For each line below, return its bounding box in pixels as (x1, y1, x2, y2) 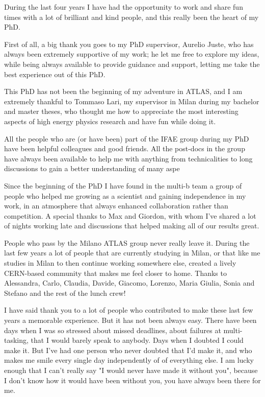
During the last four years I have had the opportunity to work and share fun (4, 2, 243, 12)
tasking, (4, 335, 29, 345)
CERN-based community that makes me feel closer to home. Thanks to (4, 267, 227, 278)
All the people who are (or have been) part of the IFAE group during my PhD (4, 133, 249, 144)
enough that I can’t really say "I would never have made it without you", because (4, 365, 258, 375)
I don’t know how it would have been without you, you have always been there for (4, 375, 261, 385)
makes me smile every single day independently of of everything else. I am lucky (4, 355, 254, 365)
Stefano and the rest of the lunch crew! (4, 287, 126, 298)
